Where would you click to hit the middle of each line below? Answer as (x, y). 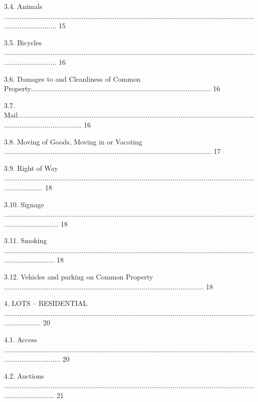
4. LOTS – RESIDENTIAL (46, 303)
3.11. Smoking (25, 240)
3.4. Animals (23, 6)
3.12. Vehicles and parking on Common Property (79, 277)
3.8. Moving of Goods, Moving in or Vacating (73, 141)
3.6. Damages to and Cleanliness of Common (72, 78)
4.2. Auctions (24, 375)
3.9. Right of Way (31, 168)
